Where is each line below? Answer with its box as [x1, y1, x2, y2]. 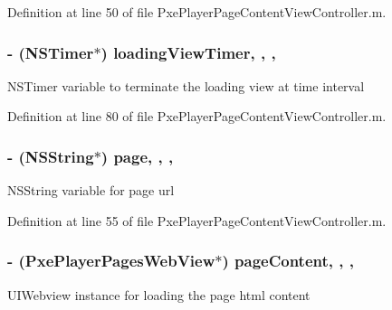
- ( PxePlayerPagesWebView [7, 249, 215, 272]
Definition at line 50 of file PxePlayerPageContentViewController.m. [7, 3, 387, 21]
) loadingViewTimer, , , [100, 41, 276, 63]
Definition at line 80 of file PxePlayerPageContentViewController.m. [7, 107, 387, 126]
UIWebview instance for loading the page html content [7, 285, 311, 304]
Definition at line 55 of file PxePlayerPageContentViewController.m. [7, 211, 387, 230]
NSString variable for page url [7, 181, 175, 200]
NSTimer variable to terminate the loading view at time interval [7, 76, 365, 95]
